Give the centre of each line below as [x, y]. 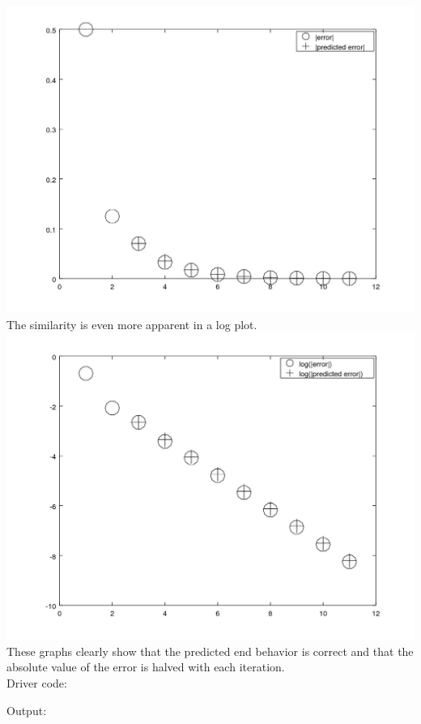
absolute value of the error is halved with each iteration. [146, 667]
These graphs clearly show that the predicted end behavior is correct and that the [210, 651]
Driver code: [37, 682]
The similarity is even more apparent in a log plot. [132, 325]
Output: [27, 710]
